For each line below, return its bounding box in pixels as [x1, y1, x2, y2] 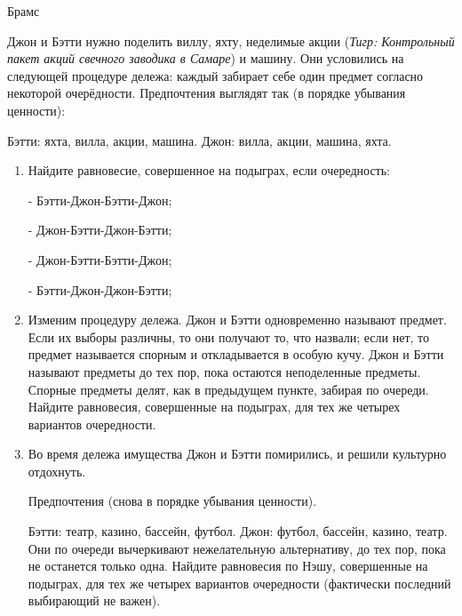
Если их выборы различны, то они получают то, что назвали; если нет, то [28, 327, 430, 346]
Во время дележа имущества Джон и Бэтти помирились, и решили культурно [28, 444, 447, 463]
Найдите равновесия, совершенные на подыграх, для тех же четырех [28, 397, 401, 416]
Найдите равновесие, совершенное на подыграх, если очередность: [28, 161, 390, 180]
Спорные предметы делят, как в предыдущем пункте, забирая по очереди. [28, 380, 429, 398]
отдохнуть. [28, 461, 86, 480]
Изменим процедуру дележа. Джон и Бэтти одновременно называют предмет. [28, 310, 447, 329]
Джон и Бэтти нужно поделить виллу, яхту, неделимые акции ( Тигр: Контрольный [7, 31, 455, 50]
